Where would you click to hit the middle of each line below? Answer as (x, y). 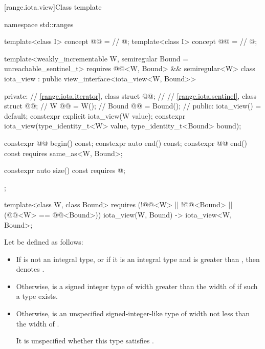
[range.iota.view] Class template (53, 7)
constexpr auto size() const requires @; (65, 170)
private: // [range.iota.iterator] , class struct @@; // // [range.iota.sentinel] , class (130, 95)
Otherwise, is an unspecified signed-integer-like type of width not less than (133, 313)
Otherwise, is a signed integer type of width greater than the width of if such (137, 286)
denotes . (30, 269)
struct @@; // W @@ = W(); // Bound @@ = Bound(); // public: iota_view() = (133, 106)
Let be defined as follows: (44, 242)
